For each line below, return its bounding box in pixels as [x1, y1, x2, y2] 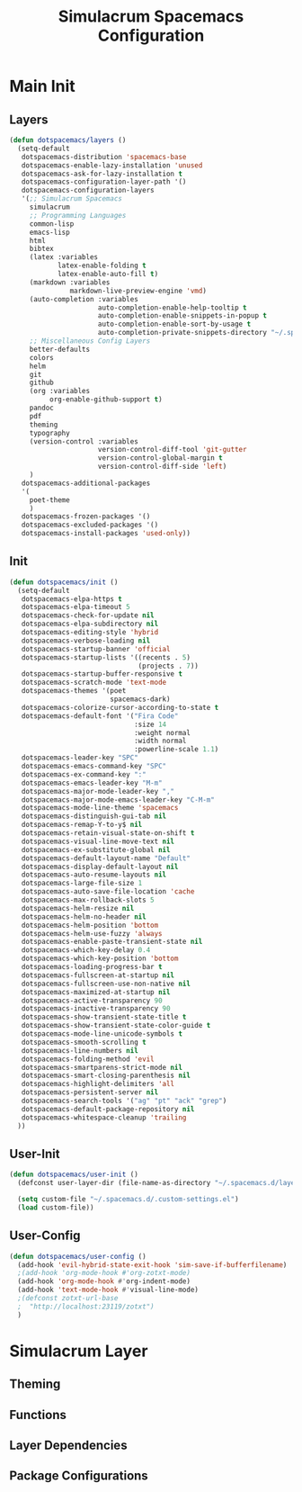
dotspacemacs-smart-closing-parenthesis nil [21, 1071, 191, 1081]
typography [29, 428, 70, 437]
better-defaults [29, 345, 91, 354]
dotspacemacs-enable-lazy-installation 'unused [21, 160, 203, 170]
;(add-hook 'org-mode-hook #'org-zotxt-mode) [17, 1269, 191, 1278]
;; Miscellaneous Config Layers [29, 337, 151, 346]
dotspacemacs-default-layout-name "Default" [21, 853, 191, 863]
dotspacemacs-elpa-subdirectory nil [21, 619, 159, 629]
